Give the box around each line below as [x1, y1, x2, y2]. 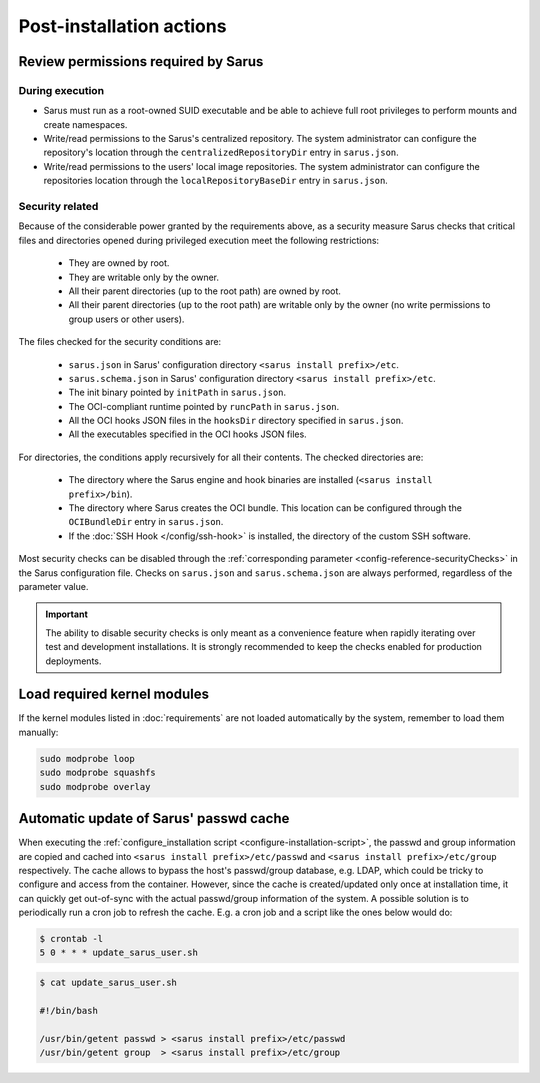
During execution [18, 83, 105, 97]
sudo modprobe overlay [39, 781, 151, 792]
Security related [18, 200, 99, 214]
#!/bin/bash [39, 1005, 99, 1016]
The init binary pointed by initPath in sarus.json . [68, 386, 287, 399]
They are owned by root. [68, 257, 170, 269]
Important [45, 608, 89, 620]
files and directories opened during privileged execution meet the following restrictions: [18, 234, 380, 246]
